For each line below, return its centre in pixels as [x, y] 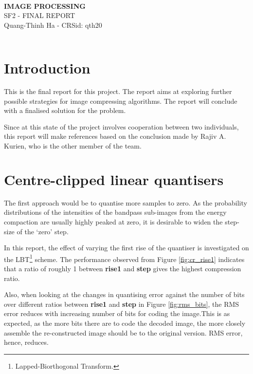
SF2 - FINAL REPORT [40, 15]
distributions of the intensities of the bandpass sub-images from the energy [115, 212]
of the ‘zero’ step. [43, 231]
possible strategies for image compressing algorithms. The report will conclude [121, 101]
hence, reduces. [26, 342]
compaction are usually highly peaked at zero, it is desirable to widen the [113, 221]
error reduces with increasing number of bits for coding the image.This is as [117, 313]
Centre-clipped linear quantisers [114, 179]
